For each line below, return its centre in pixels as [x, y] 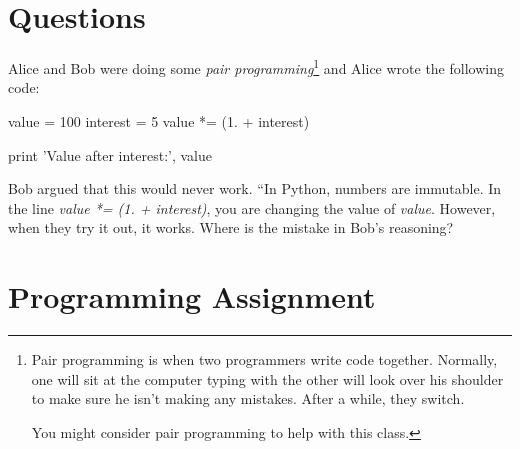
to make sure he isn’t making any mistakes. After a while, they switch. [248, 398]
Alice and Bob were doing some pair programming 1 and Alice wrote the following [256, 66]
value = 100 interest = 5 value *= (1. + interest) [159, 120]
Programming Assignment [192, 296]
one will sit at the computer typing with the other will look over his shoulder [267, 378]
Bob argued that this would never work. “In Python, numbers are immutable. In [255, 188]
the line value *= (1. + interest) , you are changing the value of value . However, [252, 207]
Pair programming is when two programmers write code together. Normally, [264, 359]
